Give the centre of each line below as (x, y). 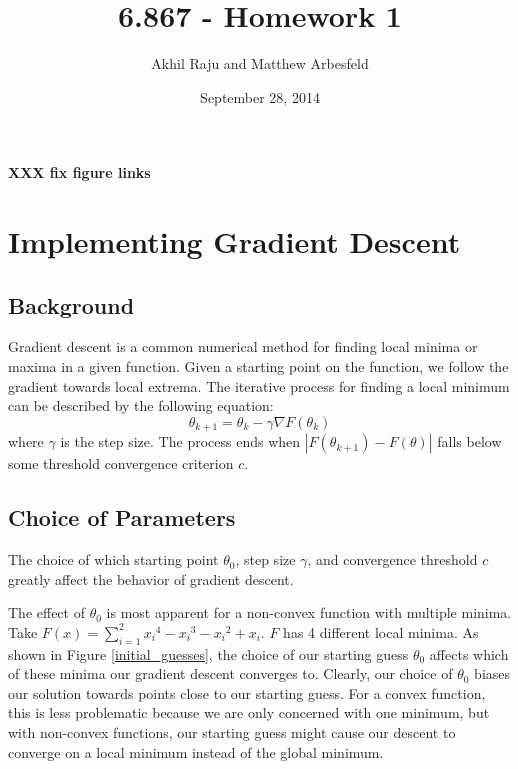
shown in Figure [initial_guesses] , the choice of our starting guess (208, 653)
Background (71, 304)
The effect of (46, 612)
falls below (469, 441)
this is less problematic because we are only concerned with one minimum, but (249, 712)
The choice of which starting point (113, 559)
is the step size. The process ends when (180, 441)
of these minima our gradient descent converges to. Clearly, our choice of (230, 673)
